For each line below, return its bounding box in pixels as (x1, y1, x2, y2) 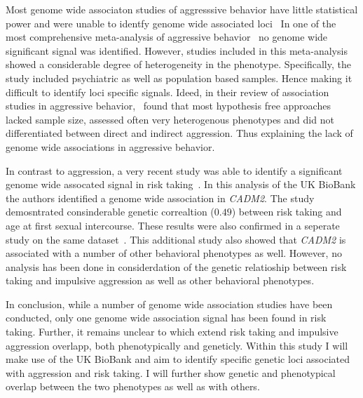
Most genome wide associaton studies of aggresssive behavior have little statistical (6, 2, 358, 16)
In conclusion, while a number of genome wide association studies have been (6, 296, 333, 311)
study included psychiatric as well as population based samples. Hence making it (6, 70, 352, 85)
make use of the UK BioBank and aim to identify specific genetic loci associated (6, 352, 350, 366)
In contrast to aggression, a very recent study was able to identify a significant (6, 163, 343, 178)
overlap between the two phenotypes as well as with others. (6, 379, 260, 394)
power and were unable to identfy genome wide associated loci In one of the (6, 15, 336, 30)
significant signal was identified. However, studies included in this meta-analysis (6, 43, 348, 58)
